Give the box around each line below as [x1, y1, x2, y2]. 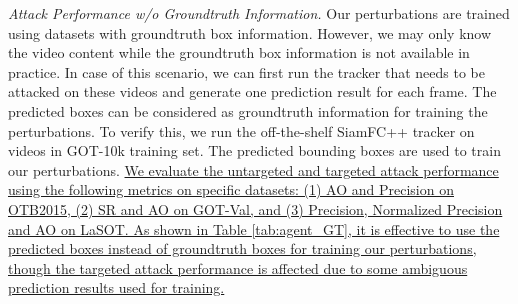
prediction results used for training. [8, 277, 225, 298]
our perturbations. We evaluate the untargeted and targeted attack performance [8, 159, 499, 180]
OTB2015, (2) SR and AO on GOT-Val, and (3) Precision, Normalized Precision [8, 198, 503, 219]
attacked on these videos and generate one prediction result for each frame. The [8, 81, 497, 102]
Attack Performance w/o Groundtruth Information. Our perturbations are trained [8, 3, 510, 23]
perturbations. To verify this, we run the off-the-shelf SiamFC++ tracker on [8, 120, 475, 141]
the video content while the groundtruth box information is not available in [8, 42, 470, 63]
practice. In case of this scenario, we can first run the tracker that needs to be [8, 61, 485, 82]
